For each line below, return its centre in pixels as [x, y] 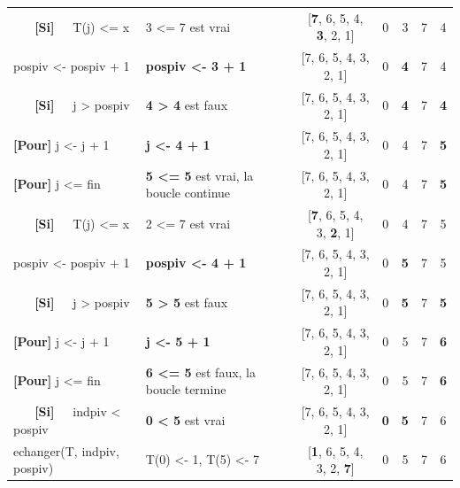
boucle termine [186, 389]
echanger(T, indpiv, [66, 450]
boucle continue [188, 193]
